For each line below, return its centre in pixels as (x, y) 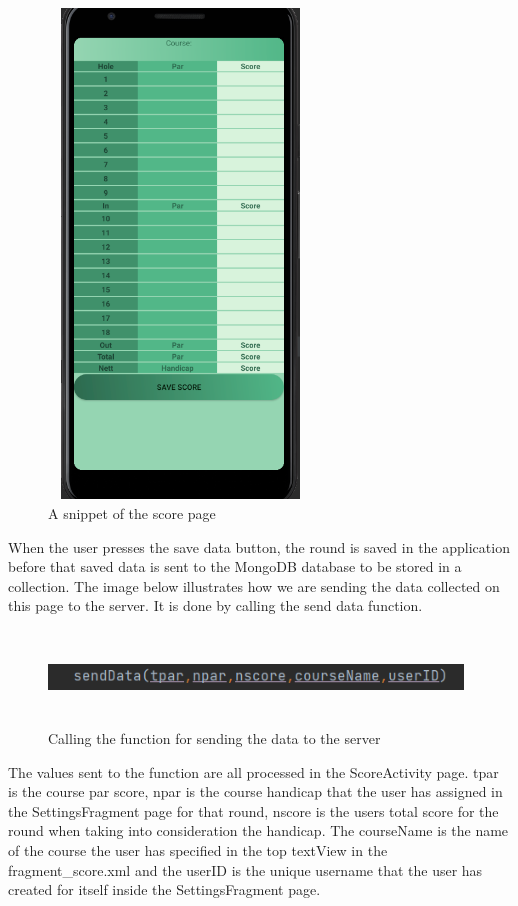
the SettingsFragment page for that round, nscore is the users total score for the (253, 810)
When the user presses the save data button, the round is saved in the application (259, 546)
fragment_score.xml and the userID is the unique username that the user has (245, 869)
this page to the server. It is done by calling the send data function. (215, 605)
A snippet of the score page (132, 512)
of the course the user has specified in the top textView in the (198, 849)
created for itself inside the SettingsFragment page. (164, 889)
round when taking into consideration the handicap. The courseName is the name (258, 830)
